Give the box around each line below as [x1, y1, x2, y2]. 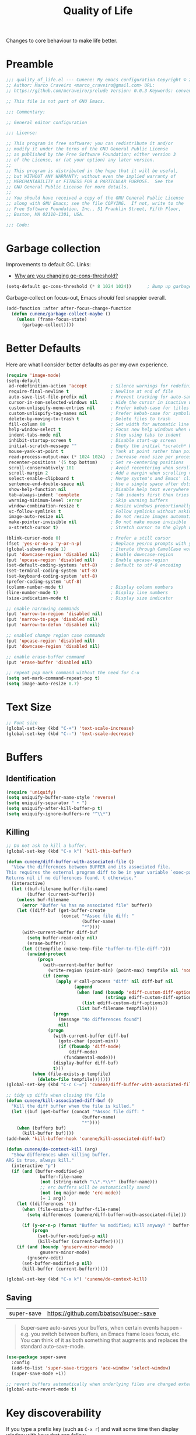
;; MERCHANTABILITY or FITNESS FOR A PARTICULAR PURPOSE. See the [6, 178, 174, 185]
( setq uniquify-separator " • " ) [6, 800, 87, 806]
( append [73, 984, 93, 990]
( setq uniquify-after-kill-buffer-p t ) [6, 806, 103, 812]
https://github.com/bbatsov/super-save [47, 1309, 156, 1317]
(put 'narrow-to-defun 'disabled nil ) [6, 622, 100, 628]
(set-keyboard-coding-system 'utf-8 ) [6, 574, 98, 579]
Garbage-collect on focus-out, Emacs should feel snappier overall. [6, 294, 166, 301]
